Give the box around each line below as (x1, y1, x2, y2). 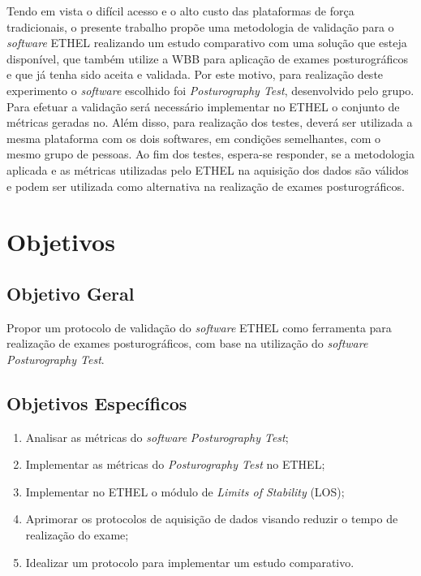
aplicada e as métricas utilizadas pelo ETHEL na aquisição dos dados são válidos (6, 161, 409, 178)
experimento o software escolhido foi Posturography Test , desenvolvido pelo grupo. (6, 81, 415, 98)
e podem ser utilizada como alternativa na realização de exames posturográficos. (6, 177, 405, 194)
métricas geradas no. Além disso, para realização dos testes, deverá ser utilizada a (6, 114, 413, 131)
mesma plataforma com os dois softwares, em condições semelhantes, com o (6, 129, 381, 146)
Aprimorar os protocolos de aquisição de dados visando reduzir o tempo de (25, 510, 398, 527)
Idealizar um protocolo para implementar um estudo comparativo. (25, 553, 354, 570)
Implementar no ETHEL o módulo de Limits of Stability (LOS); (25, 483, 345, 500)
